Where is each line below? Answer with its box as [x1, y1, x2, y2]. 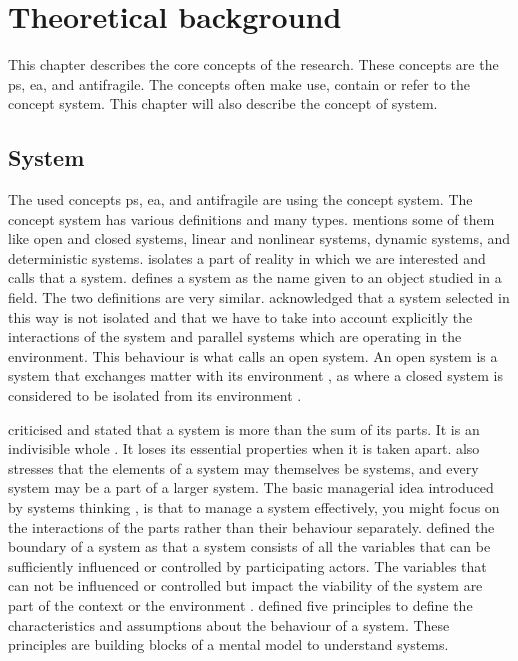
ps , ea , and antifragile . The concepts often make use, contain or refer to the [8, 73, 471, 94]
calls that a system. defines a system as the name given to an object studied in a [8, 267, 502, 288]
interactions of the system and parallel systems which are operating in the [8, 326, 462, 347]
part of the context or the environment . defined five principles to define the [8, 594, 473, 615]
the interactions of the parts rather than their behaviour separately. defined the [8, 516, 495, 537]
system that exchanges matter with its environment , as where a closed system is [8, 365, 503, 386]
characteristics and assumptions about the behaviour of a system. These [8, 614, 450, 635]
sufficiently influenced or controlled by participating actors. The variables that [8, 555, 487, 576]
